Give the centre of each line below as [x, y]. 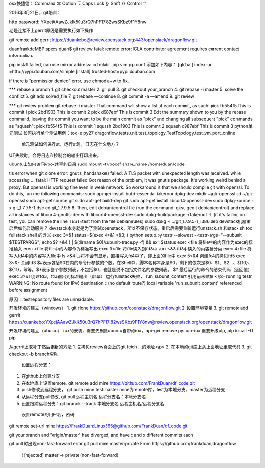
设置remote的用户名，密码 [48, 414]
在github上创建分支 [41, 376]
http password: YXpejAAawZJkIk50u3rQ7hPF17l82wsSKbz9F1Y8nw [78, 22]
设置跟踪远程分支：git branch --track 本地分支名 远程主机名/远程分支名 [93, 403]
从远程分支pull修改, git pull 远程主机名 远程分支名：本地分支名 [84, 397]
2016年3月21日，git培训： [35, 13]
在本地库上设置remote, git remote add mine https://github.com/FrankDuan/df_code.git [108, 383]
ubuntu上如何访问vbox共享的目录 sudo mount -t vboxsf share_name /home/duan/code [97, 164]
